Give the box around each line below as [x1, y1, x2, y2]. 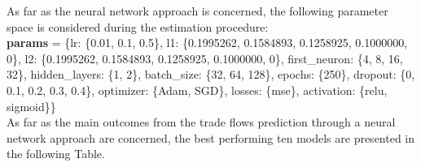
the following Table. [7, 145, 105, 162]
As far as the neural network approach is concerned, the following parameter [7, 2, 388, 19]
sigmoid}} [7, 97, 56, 114]
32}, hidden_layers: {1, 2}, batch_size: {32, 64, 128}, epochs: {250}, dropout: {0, [7, 66, 415, 83]
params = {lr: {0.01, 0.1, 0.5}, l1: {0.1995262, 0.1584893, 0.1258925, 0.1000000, [7, 34, 408, 51]
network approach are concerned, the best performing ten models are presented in [7, 129, 415, 146]
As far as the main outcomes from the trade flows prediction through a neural [7, 113, 396, 131]
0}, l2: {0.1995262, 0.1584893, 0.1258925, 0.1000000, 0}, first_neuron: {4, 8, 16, [7, 49, 403, 66]
